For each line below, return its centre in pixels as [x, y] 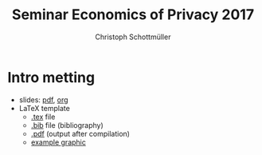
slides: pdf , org [43, 99]
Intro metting [51, 77]
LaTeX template [45, 108]
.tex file [43, 117]
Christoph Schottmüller [133, 37]
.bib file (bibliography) [67, 125]
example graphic [59, 142]
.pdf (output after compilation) [80, 133]
